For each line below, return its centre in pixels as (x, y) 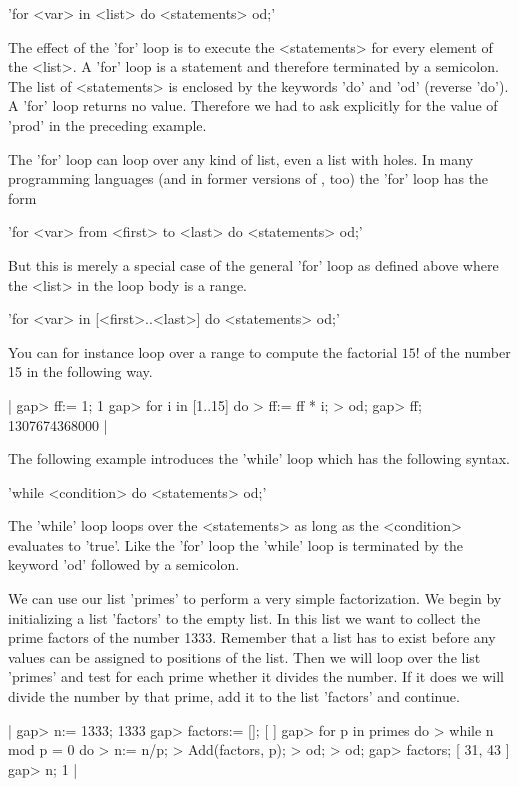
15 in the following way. (80, 371)
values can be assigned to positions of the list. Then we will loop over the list (244, 656)
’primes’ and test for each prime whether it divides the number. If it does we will (256, 676)
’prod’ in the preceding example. (107, 124)
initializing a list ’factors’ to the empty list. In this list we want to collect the (244, 617)
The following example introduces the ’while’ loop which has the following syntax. (259, 458)
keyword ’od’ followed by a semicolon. (124, 564)
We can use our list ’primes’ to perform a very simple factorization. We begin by (255, 598)
